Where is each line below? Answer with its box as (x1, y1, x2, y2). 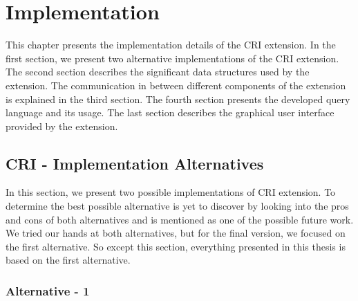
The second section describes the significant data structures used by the (6, 64, 310, 79)
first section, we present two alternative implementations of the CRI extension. (6, 51, 339, 65)
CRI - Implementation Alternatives (6, 152, 264, 174)
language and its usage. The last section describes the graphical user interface (6, 105, 335, 120)
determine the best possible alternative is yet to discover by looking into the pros (6, 199, 349, 213)
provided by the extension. (6, 118, 118, 133)
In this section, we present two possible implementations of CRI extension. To (6, 185, 336, 199)
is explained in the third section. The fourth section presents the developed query (6, 91, 350, 106)
